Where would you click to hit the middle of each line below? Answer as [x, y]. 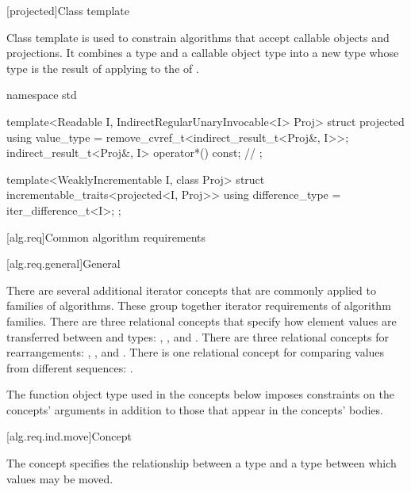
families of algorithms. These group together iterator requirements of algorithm [199, 305]
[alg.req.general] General [63, 263]
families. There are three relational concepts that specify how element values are [202, 320]
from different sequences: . [70, 367]
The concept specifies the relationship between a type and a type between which [202, 463]
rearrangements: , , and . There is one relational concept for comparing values [196, 352]
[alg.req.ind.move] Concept [69, 436]
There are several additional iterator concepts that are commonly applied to [191, 290]
